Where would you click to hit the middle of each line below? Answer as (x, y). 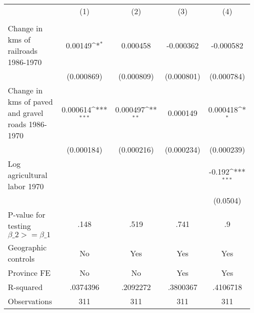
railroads (23, 51)
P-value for (27, 214)
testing (20, 226)
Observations (30, 301)
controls (21, 258)
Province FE (29, 273)
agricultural (28, 175)
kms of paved (31, 101)
